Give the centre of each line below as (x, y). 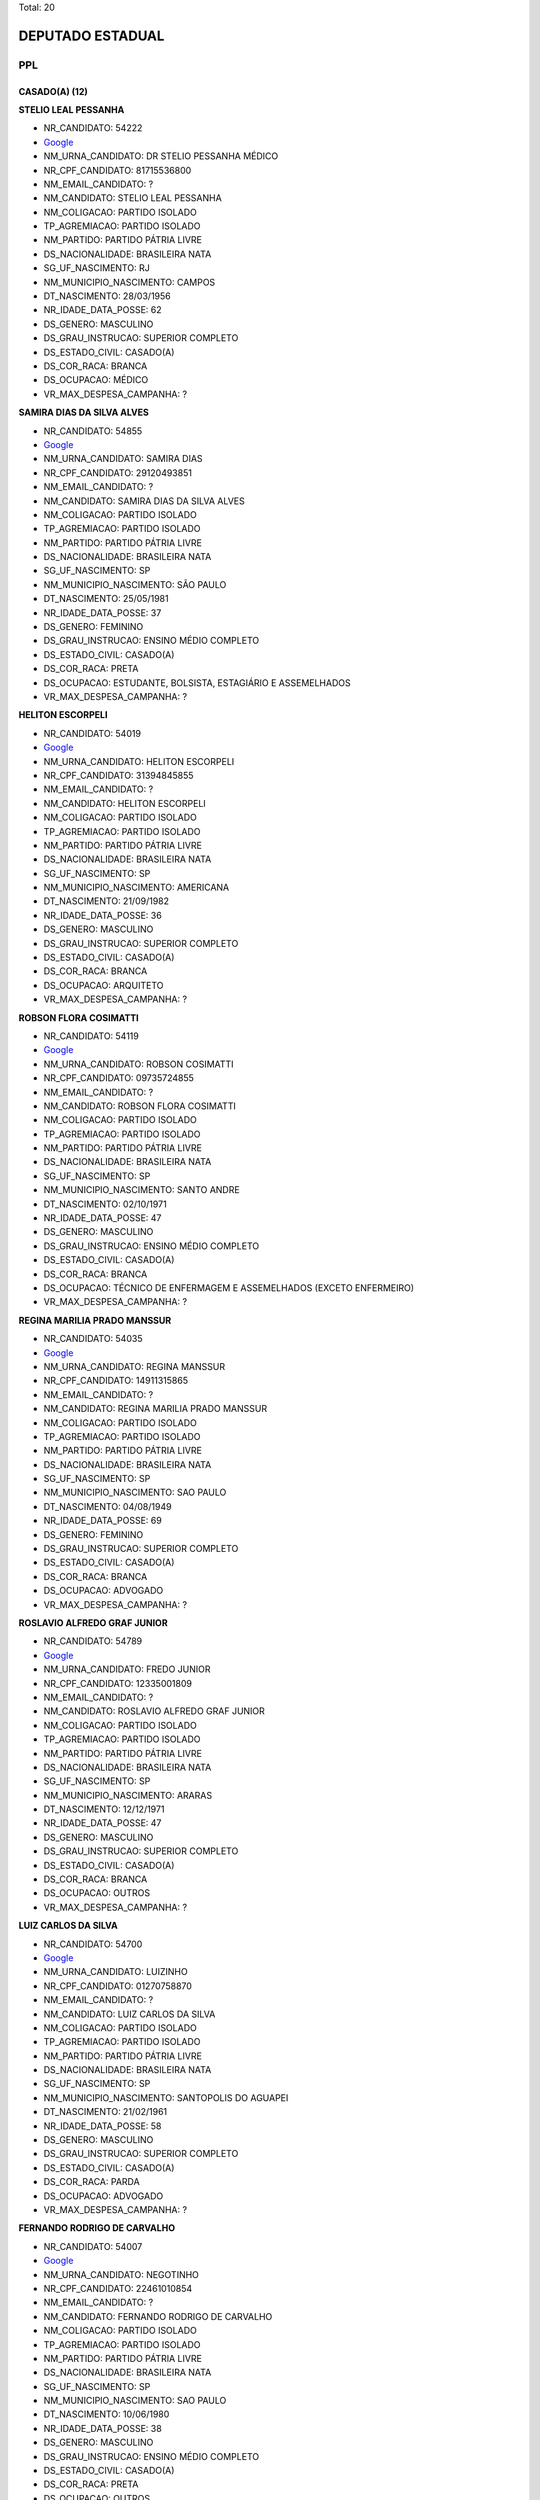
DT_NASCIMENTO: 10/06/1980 (106, 2414)
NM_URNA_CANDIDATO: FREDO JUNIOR (127, 1669)
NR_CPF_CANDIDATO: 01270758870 (117, 1986)
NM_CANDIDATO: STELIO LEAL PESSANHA (132, 198)
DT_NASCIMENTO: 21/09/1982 (106, 901)
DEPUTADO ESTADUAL (91, 35)
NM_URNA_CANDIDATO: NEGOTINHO (121, 2274)
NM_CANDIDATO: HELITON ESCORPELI (125, 803)
